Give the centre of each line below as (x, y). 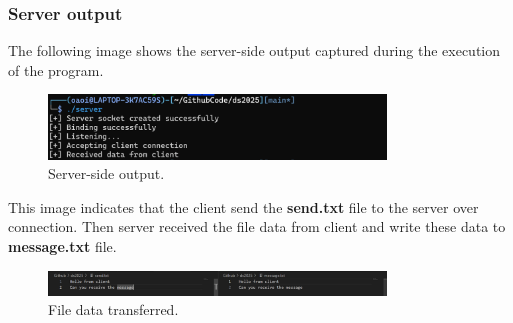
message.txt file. (62, 246)
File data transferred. (113, 309)
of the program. (56, 69)
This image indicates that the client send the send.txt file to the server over (243, 206)
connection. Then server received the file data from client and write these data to (257, 226)
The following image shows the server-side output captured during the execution (254, 50)
